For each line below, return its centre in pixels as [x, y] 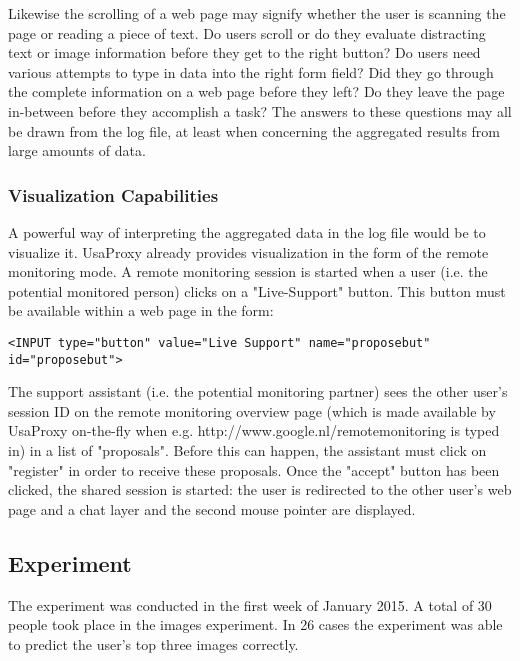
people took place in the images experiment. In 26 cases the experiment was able [255, 624]
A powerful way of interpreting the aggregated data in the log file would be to [247, 231]
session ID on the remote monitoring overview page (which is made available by [252, 410]
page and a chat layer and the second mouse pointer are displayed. [212, 508]
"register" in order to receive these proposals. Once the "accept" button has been [254, 469]
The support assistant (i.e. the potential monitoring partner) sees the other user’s [258, 391]
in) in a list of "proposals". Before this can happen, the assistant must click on [247, 450]
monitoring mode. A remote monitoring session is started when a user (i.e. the [248, 271]
